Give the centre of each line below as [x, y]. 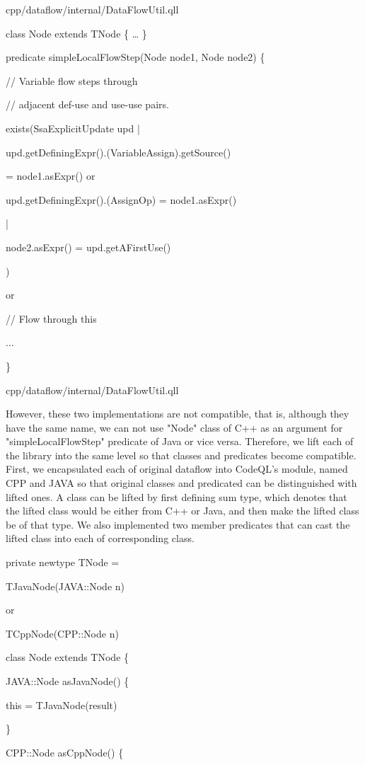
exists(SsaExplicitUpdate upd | [73, 128]
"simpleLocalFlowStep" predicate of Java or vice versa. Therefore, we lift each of [180, 441]
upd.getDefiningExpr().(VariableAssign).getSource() [118, 152]
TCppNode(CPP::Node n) [62, 633]
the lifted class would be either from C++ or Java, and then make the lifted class [182, 511]
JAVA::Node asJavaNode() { [68, 681]
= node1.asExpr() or [51, 176]
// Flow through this [51, 318]
